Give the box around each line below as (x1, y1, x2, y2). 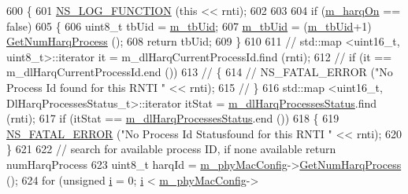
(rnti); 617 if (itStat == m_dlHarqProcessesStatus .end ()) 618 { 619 (6, 110, 339, 126)
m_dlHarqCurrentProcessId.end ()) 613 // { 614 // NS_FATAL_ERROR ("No (6, 64, 393, 80)
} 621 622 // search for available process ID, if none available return (6, 141, 336, 157)
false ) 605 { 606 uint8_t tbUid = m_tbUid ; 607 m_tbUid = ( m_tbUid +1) (6, 17, 372, 34)
